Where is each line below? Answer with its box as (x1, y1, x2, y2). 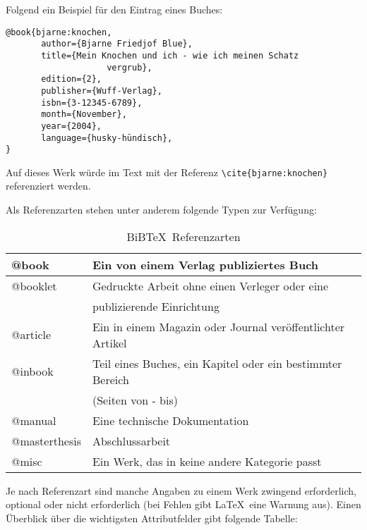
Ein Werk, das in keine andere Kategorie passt (92, 452, 322, 469)
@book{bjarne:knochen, (6, 27, 112, 37)
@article (11, 326, 52, 343)
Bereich (92, 371, 129, 388)
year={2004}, (41, 121, 102, 131)
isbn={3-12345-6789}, (41, 97, 143, 108)
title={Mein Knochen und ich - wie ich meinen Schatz (41, 50, 299, 61)
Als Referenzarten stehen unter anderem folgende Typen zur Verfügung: (6, 202, 317, 217)
